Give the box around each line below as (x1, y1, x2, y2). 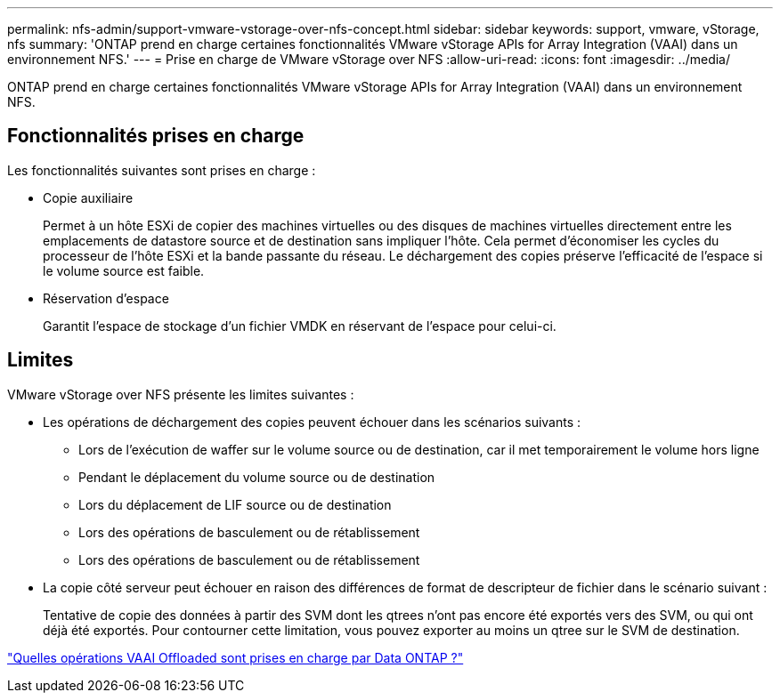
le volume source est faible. (43, 262, 205, 278)
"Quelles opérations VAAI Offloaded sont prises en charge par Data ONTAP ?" (7, 649, 464, 665)
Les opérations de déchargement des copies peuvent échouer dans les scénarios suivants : (43, 414, 581, 430)
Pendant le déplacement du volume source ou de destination (78, 469, 435, 485)
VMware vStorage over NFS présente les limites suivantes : (7, 386, 354, 402)
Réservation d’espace (43, 290, 169, 306)
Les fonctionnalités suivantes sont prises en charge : (7, 162, 316, 178)
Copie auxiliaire (43, 189, 134, 205)
